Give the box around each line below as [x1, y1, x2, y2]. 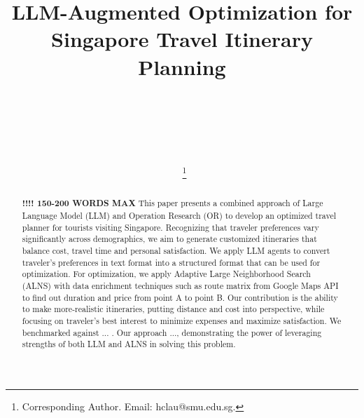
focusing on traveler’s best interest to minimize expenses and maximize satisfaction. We [22, 314, 342, 326]
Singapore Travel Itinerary [51, 25, 313, 53]
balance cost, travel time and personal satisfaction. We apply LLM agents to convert [22, 244, 330, 256]
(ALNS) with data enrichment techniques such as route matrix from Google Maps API [22, 279, 339, 291]
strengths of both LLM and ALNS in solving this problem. [22, 338, 236, 350]
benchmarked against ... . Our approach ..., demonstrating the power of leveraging [22, 326, 322, 338]
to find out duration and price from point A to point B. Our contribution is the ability [22, 291, 338, 303]
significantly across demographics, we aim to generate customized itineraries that [22, 233, 317, 245]
